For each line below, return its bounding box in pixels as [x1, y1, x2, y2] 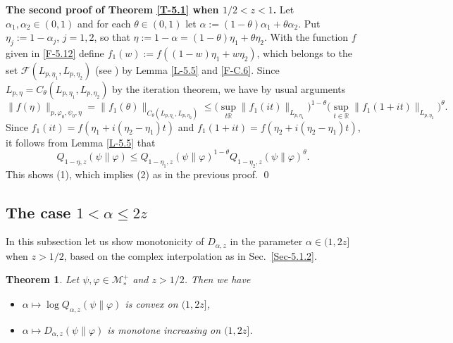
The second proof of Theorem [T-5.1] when [6, 2, 219, 16]
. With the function [264, 30, 349, 44]
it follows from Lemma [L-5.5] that [6, 135, 156, 149]
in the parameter [230, 234, 303, 249]
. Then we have [184, 272, 251, 287]
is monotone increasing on [107, 322, 221, 337]
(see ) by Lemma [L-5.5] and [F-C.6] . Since [95, 62, 280, 77]
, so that [94, 30, 130, 44]
